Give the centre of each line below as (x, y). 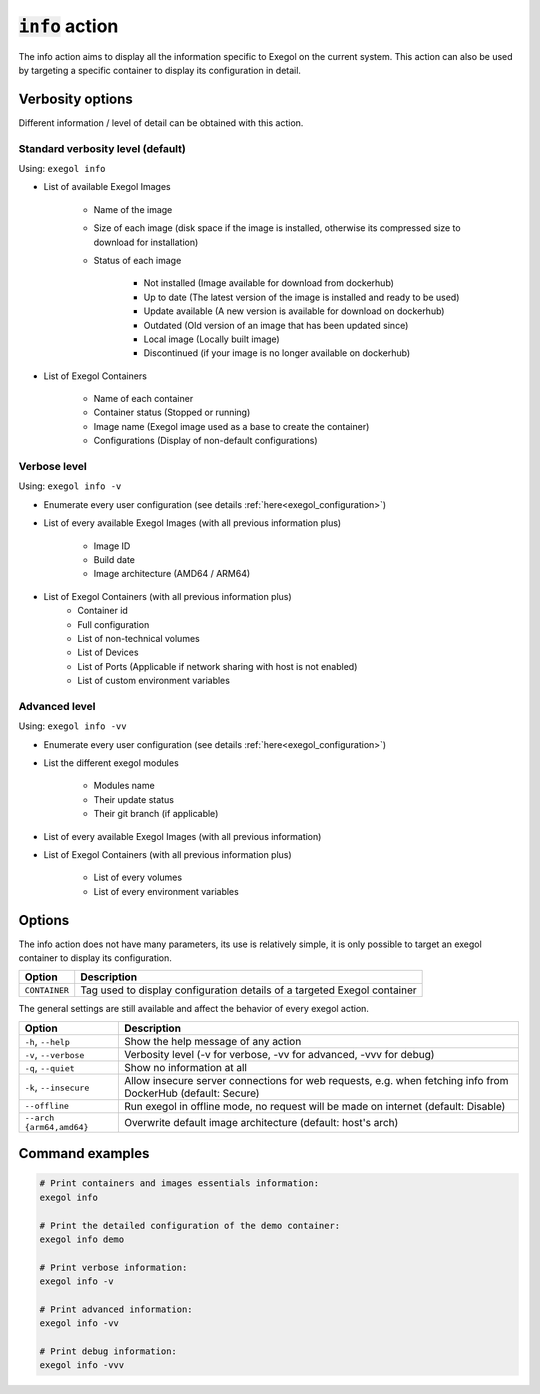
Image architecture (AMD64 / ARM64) (172, 574)
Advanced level (57, 706)
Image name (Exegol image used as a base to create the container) (231, 426)
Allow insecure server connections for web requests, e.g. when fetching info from (316, 1080)
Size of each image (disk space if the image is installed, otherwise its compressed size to (277, 228)
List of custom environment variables (153, 681)
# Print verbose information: (113, 1267)
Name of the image (133, 209)
